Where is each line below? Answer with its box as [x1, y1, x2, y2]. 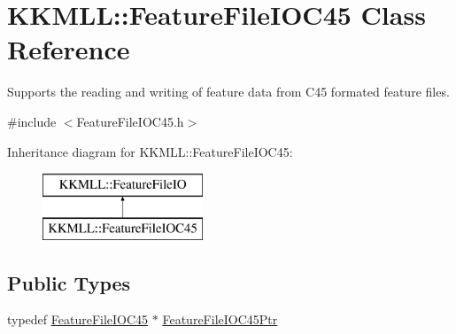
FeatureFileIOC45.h [76, 112, 184, 130]
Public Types [7, 268, 131, 296]
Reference [7, 31, 130, 67]
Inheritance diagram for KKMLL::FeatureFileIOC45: [7, 142, 293, 160]
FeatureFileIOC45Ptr [162, 310, 278, 329]
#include [7, 112, 57, 130]
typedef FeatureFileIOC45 [7, 310, 149, 329]
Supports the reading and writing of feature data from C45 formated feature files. [7, 82, 450, 101]
